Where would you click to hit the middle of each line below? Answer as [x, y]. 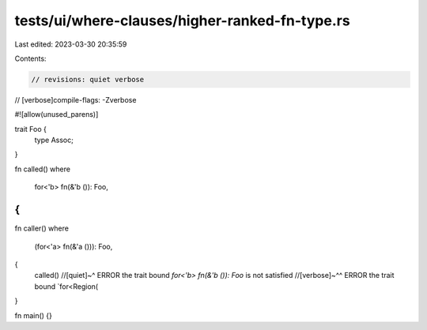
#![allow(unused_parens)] [57, 114]
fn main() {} [34, 315]
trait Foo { [31, 129]
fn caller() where [42, 228]
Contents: [30, 58]
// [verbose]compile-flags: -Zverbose [76, 99]
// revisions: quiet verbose [88, 79]
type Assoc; [54, 140]
